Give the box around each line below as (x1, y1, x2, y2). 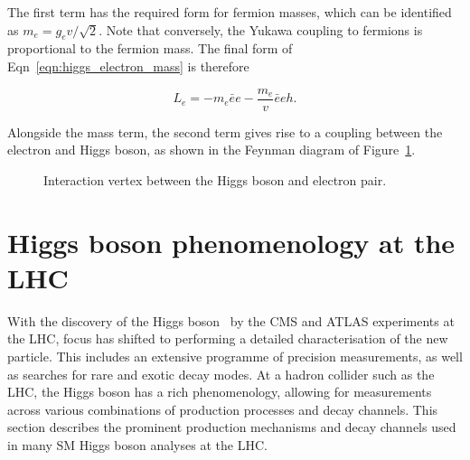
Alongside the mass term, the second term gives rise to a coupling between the (7, 122, 443, 141)
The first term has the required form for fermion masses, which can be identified (7, 3, 452, 21)
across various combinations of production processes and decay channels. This (7, 399, 438, 418)
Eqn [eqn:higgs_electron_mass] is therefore (7, 56, 249, 75)
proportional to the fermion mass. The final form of (7, 39, 293, 58)
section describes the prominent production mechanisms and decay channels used (7, 418, 456, 437)
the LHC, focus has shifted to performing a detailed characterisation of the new (7, 329, 448, 348)
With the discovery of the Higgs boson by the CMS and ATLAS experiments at (7, 311, 455, 330)
